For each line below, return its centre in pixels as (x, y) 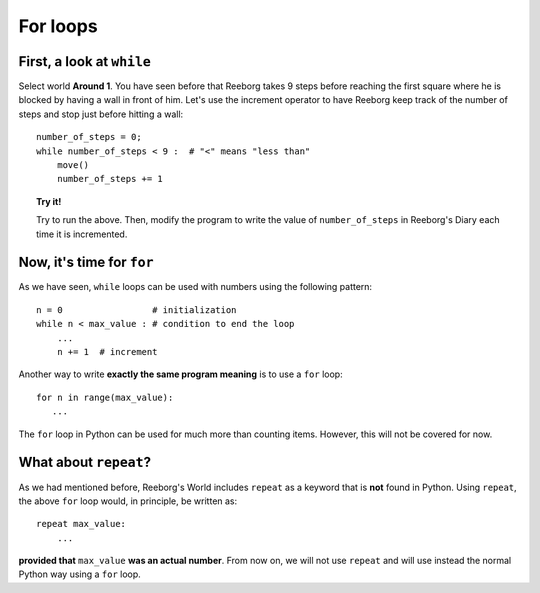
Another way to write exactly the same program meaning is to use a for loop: (181, 374)
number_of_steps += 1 (110, 179)
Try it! (49, 201)
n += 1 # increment (107, 352)
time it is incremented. (82, 234)
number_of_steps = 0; (89, 137)
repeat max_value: (81, 524)
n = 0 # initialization (136, 309)
